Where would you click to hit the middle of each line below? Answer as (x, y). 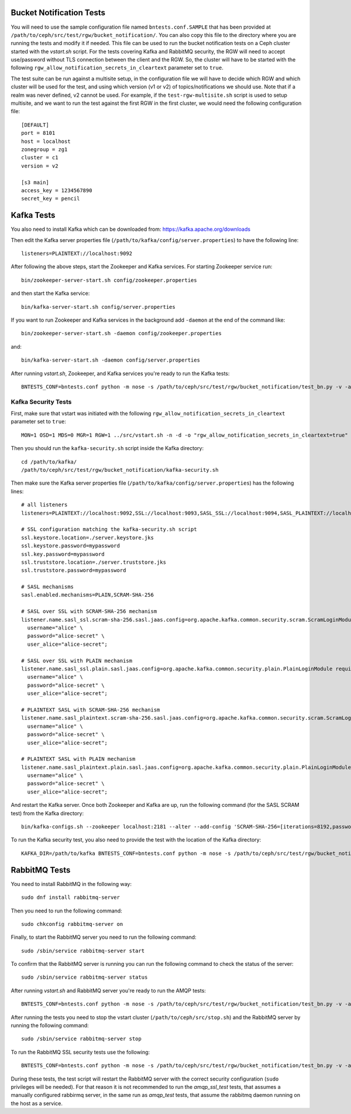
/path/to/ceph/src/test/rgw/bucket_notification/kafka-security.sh (120, 470)
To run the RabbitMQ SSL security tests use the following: (80, 1052)
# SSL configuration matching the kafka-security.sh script (109, 529)
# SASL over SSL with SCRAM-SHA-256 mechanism (89, 611)
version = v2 (40, 166)
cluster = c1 (40, 158)
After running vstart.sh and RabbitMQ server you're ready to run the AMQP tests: (108, 990)
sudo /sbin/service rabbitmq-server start (83, 951)
